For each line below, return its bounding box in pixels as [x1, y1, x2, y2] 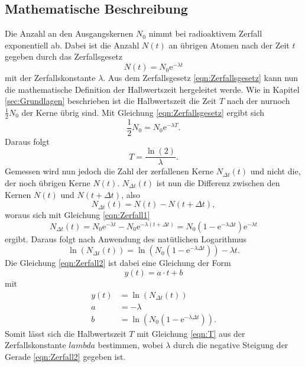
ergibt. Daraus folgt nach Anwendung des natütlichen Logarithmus [5, 232, 247, 245]
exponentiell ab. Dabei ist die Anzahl [5, 38, 139, 51]
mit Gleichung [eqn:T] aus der [137, 327, 245, 339]
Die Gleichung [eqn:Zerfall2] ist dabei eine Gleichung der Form [5, 256, 231, 269]
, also [121, 188, 141, 200]
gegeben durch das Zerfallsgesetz [5, 50, 123, 63]
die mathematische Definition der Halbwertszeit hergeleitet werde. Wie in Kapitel [5, 83, 300, 95]
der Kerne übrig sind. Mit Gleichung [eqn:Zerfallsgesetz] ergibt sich [21, 106, 265, 118]
